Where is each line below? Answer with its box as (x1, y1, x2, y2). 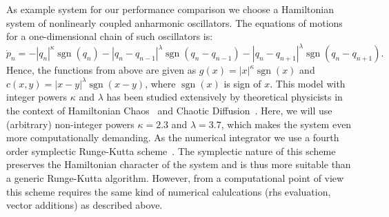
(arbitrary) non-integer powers (6, 116, 134, 131)
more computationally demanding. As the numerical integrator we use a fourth (6, 130, 339, 145)
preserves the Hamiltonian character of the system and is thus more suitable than (6, 157, 351, 172)
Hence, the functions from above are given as (6, 63, 197, 77)
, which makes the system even (221, 116, 352, 131)
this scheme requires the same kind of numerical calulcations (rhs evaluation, (6, 184, 331, 198)
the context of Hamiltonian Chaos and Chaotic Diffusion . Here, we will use (6, 103, 332, 118)
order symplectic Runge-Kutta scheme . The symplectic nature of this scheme (6, 143, 336, 158)
